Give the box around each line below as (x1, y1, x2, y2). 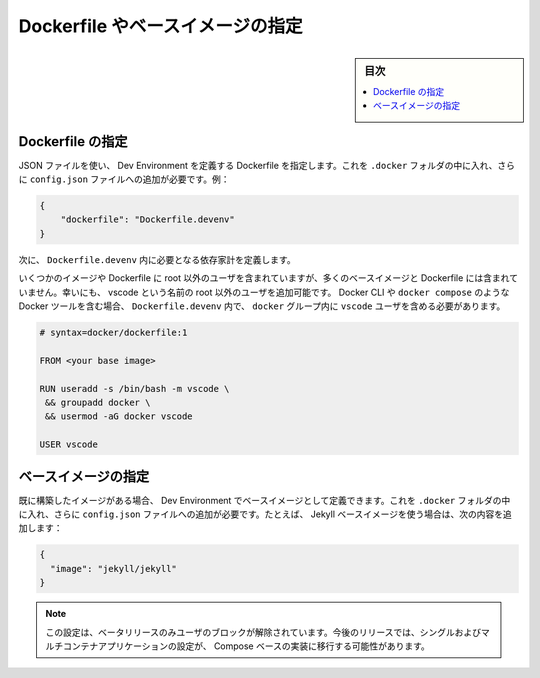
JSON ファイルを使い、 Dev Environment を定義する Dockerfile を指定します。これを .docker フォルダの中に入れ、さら (18, 159, 515, 171)
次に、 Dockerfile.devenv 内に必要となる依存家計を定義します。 (18, 253, 296, 265)
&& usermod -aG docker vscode (45, 411, 194, 422)
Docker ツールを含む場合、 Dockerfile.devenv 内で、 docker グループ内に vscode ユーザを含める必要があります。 (18, 300, 506, 312)
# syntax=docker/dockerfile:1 (39, 326, 188, 338)
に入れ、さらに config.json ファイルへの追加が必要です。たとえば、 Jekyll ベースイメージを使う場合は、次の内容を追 (18, 508, 512, 520)
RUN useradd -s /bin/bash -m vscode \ (39, 383, 230, 394)
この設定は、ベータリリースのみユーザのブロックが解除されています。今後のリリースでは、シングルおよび (45, 626, 482, 638)
